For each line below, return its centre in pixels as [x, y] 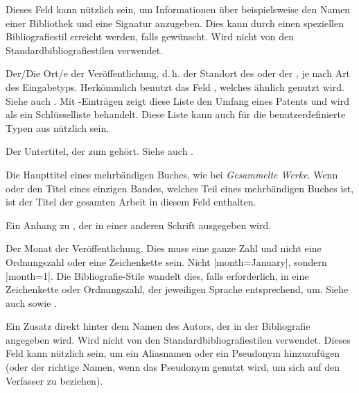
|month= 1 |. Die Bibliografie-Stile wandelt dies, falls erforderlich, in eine [157, 275]
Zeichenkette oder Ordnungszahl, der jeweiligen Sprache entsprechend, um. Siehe [177, 289]
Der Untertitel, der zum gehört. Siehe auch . [100, 151]
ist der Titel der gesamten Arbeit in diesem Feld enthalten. [131, 202]
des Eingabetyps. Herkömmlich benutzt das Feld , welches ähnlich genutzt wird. [175, 86]
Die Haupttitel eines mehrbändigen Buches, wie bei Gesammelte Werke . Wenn [172, 174]
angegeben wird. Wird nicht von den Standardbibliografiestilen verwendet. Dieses [178, 339]
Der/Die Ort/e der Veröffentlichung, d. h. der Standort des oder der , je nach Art [178, 73]
